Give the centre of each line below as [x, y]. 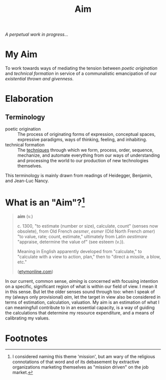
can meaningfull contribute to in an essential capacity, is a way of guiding [80, 308]
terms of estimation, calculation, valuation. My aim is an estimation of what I [82, 302]
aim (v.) [25, 216]
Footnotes [26, 338]
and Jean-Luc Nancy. [27, 181]
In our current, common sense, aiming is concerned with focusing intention [82, 281]
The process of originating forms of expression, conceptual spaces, [86, 134]
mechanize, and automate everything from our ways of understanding [89, 155]
